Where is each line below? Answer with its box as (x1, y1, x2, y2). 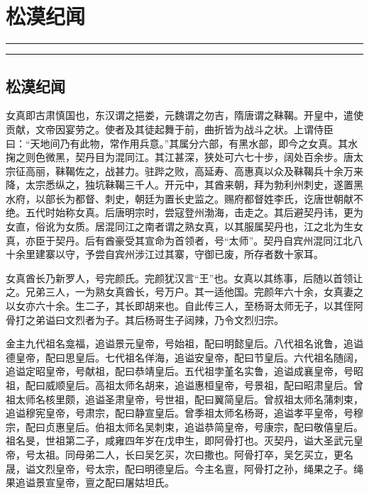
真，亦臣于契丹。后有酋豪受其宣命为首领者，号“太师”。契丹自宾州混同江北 (6, 232, 353, 247)
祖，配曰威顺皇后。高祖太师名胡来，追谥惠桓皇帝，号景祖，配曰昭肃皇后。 (6, 378, 353, 393)
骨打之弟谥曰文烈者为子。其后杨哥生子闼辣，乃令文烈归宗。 (6, 312, 284, 327)
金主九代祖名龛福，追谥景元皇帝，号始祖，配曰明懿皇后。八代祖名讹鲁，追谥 (6, 336, 363, 351)
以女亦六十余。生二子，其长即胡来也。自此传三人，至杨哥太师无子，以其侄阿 (6, 298, 363, 313)
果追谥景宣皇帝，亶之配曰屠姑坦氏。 (6, 475, 175, 490)
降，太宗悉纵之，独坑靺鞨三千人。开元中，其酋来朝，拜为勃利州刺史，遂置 (6, 177, 353, 192)
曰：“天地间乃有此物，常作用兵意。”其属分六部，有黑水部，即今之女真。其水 (6, 135, 358, 150)
